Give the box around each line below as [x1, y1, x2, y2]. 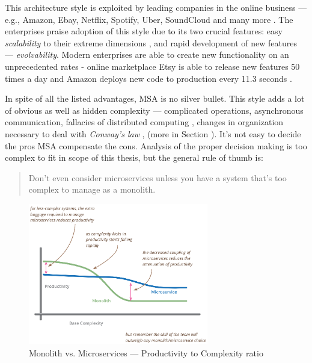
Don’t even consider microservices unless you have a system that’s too [28, 171, 287, 184]
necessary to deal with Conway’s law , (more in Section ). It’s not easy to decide [5, 127, 301, 140]
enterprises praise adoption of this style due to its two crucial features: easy [5, 25, 283, 37]
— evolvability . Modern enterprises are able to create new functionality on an [5, 48, 289, 61]
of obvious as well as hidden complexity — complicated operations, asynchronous [5, 104, 304, 116]
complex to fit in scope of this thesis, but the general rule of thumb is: [5, 151, 263, 164]
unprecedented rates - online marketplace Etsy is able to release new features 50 [5, 60, 300, 72]
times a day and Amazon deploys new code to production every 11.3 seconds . [5, 72, 292, 84]
